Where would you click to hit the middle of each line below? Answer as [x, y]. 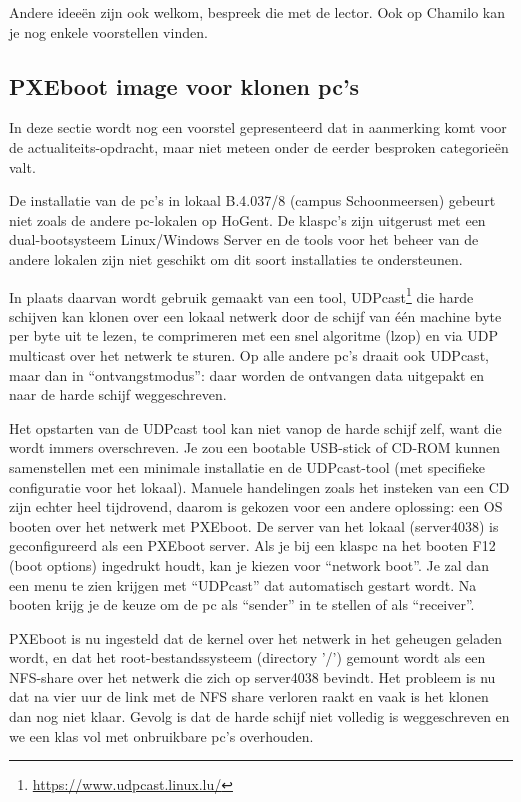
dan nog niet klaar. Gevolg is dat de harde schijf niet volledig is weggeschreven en [259, 716]
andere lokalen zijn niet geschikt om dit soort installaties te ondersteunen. [236, 258]
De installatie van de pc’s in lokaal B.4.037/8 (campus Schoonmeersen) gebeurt [252, 200]
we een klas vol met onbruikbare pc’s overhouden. [161, 735]
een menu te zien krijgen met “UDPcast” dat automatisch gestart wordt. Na [243, 584]
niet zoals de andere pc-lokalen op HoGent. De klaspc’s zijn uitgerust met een [247, 219]
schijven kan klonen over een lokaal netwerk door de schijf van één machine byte [255, 315]
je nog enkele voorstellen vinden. [108, 31]
